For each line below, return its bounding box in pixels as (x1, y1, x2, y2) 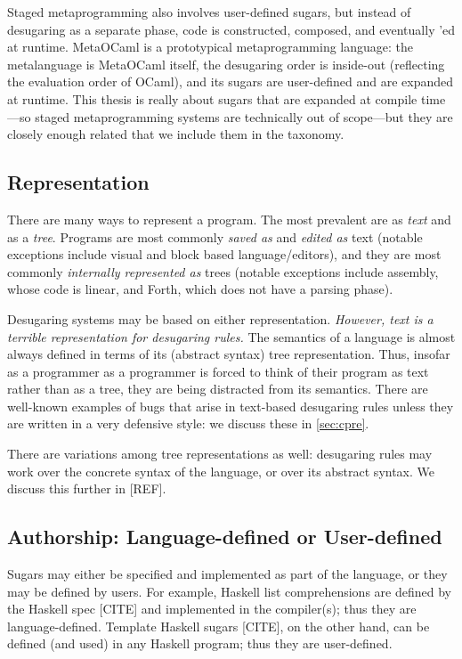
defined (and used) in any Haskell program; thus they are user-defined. (7, 634, 393, 653)
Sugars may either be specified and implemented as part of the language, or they (7, 565, 448, 583)
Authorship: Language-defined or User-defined (7, 523, 442, 550)
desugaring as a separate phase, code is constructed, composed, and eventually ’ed (7, 20, 456, 38)
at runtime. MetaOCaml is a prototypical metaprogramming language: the (7, 37, 414, 56)
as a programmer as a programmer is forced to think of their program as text (7, 362, 429, 380)
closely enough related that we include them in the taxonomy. (7, 125, 344, 143)
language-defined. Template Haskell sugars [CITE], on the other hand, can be (7, 616, 430, 635)
